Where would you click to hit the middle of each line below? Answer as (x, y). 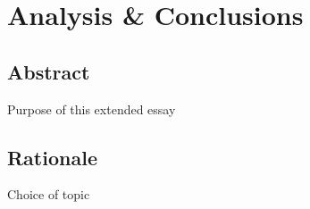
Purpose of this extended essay (92, 109)
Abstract (49, 71)
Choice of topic (49, 194)
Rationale (52, 157)
